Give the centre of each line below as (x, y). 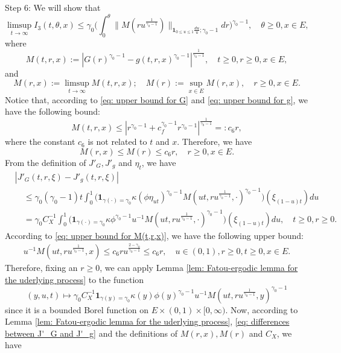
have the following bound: (53, 111)
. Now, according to (262, 309)
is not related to (117, 142)
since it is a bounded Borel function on (77, 309)
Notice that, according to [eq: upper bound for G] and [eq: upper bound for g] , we (157, 99)
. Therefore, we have (215, 142)
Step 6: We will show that (53, 7)
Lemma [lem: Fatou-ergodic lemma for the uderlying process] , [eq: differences (147, 321)
